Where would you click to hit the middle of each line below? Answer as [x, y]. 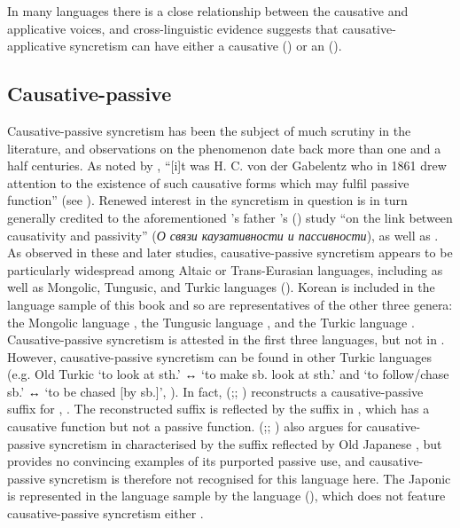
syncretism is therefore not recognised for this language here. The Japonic [250, 478]
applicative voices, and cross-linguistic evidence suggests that [173, 28]
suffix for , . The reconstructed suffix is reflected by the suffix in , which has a [218, 409]
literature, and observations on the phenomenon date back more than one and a [224, 148]
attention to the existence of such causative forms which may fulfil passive [208, 182]
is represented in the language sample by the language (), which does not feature [226, 496]
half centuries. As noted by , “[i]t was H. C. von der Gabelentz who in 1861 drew [227, 165]
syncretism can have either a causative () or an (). [206, 46]
